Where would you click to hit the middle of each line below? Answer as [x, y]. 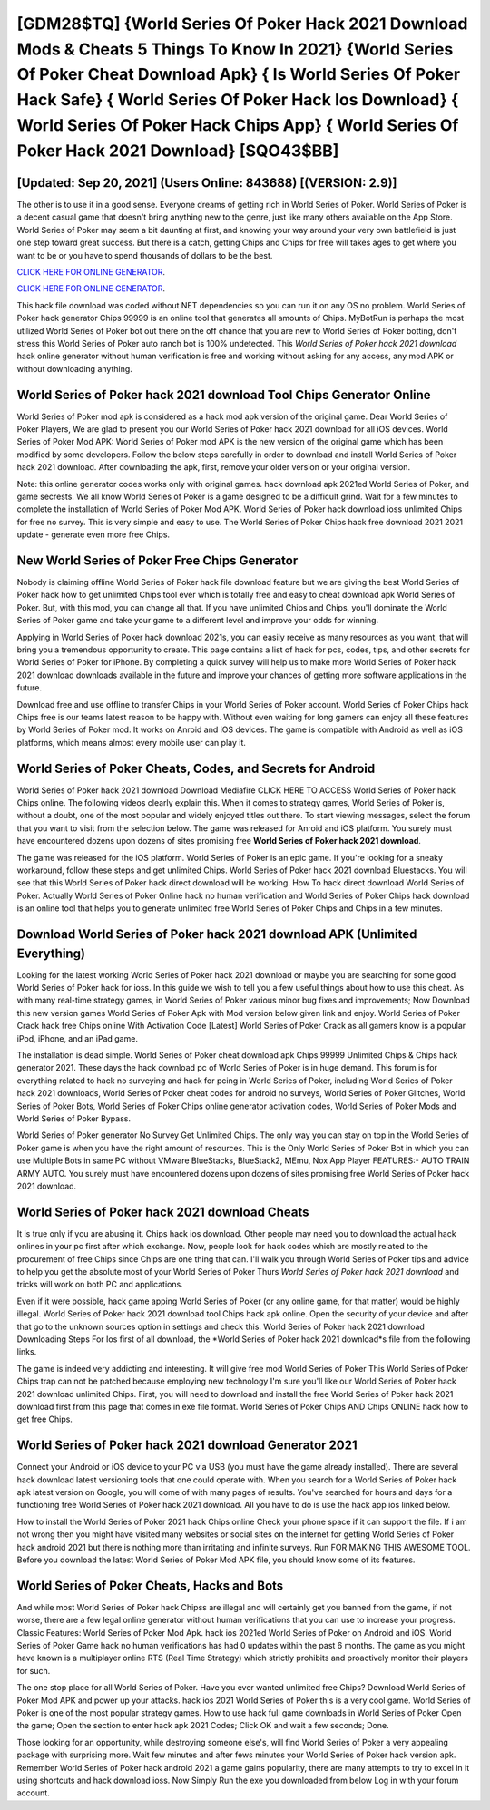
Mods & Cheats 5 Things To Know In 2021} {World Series [235, 49]
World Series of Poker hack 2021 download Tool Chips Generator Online [224, 395]
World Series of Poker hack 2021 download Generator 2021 [187, 1446]
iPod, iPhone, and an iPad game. [77, 1038]
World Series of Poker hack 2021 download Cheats [163, 1212]
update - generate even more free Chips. [93, 534]
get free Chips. [44, 1419]
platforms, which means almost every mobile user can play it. [132, 742]
